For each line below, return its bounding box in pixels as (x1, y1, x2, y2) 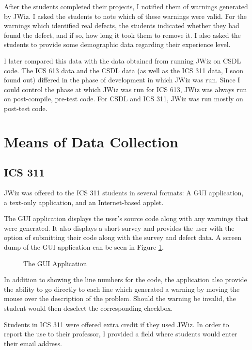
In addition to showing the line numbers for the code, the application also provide (4, 274, 247, 285)
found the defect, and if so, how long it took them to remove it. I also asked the (4, 30, 241, 40)
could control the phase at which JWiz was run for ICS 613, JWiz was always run (4, 84, 247, 94)
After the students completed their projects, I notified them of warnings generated (4, 1, 248, 11)
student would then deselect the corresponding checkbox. (4, 303, 173, 313)
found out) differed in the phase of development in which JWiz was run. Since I (4, 75, 240, 85)
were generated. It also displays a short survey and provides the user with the (4, 223, 235, 233)
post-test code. (4, 103, 47, 113)
